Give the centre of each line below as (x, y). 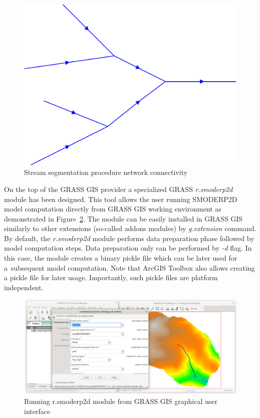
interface (37, 411)
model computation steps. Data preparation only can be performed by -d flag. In (128, 248)
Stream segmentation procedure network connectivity (106, 172)
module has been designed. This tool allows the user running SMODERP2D (121, 199)
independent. (24, 287)
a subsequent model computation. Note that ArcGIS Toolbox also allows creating (129, 267)
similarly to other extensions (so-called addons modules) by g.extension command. (130, 228)
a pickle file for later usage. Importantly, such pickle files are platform (111, 277)
